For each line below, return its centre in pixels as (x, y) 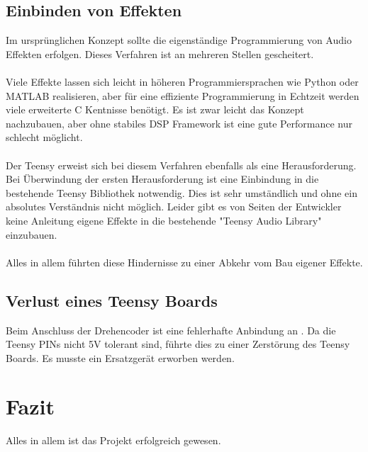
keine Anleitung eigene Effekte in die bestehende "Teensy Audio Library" (164, 220)
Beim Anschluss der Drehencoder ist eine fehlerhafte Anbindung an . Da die (171, 330)
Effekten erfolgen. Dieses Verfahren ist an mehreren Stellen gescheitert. (160, 53)
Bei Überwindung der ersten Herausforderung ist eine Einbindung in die (162, 179)
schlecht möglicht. (44, 137)
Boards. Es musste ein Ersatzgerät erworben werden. (120, 357)
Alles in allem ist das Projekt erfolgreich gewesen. (113, 440)
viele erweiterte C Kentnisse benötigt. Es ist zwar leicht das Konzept (155, 109)
